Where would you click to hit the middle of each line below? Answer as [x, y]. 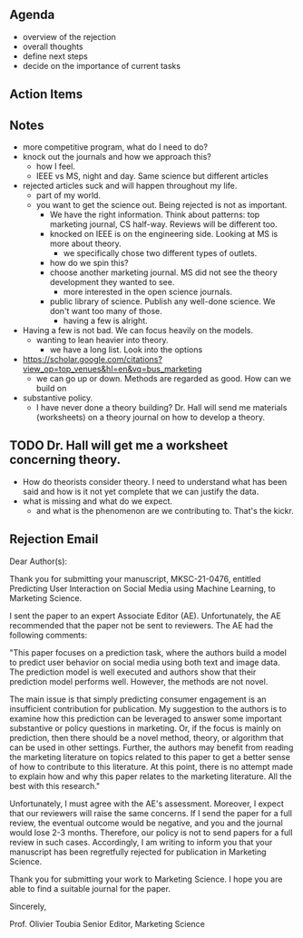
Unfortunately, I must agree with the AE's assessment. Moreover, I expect [147, 804]
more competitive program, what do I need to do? [115, 147]
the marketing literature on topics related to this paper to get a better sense [150, 756]
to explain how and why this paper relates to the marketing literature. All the [151, 776]
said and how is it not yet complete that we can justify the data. [141, 491]
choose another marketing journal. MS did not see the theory [164, 272]
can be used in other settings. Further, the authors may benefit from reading [151, 747]
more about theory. [86, 243]
